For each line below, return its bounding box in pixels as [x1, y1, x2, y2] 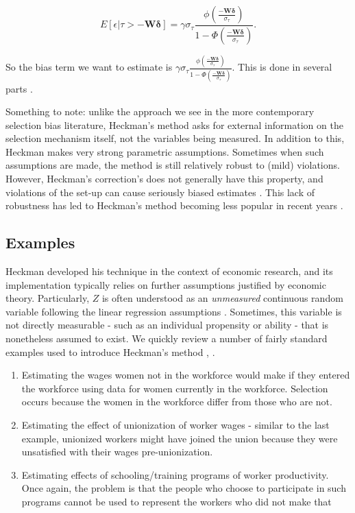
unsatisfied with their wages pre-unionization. [21, 444, 213, 459]
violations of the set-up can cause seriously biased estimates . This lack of [5, 184, 315, 199]
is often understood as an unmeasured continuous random [101, 291, 343, 305]
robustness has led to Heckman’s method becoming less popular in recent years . [5, 198, 343, 213]
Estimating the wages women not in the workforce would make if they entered [21, 368, 350, 382]
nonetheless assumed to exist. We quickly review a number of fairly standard [5, 331, 328, 346]
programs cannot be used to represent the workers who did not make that [21, 494, 332, 508]
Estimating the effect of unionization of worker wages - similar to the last [21, 417, 330, 431]
